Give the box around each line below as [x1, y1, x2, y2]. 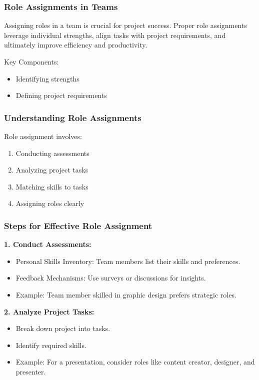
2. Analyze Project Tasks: [4, 306, 94, 316]
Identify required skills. [15, 339, 86, 350]
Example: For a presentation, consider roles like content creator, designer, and [15, 356, 255, 367]
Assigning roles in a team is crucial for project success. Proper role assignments [4, 20, 247, 30]
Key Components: [4, 56, 59, 66]
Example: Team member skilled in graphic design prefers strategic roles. [15, 289, 236, 299]
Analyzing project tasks [15, 164, 88, 175]
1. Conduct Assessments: [4, 239, 91, 249]
